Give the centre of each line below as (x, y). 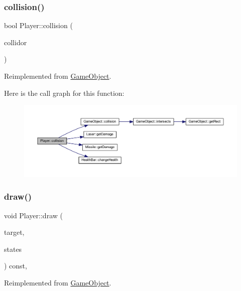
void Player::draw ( (33, 215)
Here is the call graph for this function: (64, 93)
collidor (16, 42)
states (13, 249)
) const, (16, 266)
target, (14, 232)
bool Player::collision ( (38, 25)
